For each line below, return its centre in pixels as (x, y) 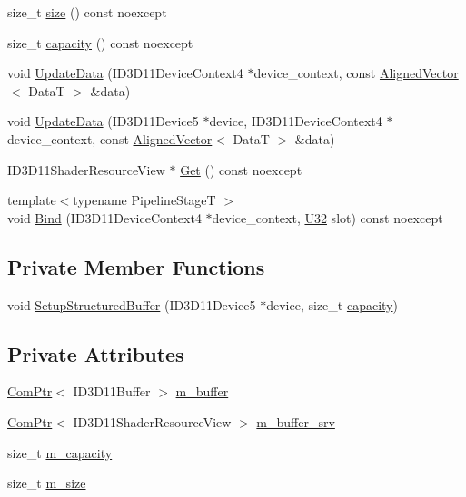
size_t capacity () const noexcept (100, 42)
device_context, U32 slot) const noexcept (327, 217)
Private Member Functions (136, 266)
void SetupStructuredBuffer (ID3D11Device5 (132, 304)
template (32, 200)
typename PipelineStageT (144, 200)
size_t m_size (47, 483)
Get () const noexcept (241, 169)
